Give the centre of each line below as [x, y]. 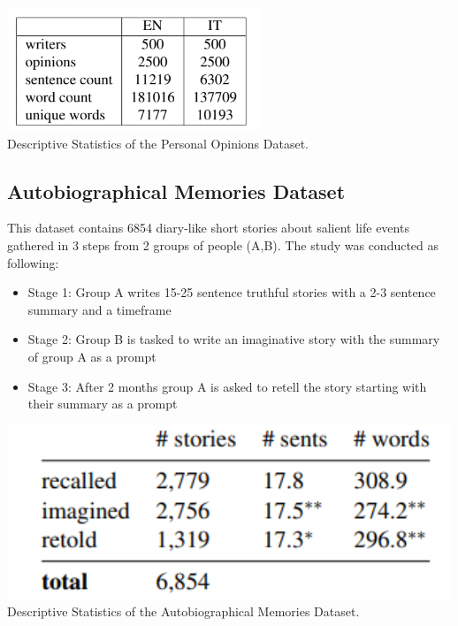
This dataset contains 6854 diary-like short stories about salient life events [208, 228]
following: [33, 262]
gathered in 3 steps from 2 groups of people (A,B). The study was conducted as [223, 244]
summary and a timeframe [99, 309]
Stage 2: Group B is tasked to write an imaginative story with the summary [234, 339]
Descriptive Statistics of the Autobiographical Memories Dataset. [183, 611]
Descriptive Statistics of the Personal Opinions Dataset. [158, 143]
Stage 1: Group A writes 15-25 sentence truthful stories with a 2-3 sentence [232, 292]
